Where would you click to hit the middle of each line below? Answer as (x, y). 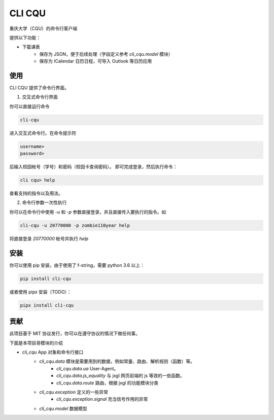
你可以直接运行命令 (29, 106)
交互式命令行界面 (40, 97)
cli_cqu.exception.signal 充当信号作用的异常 (102, 399)
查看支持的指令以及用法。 (36, 193)
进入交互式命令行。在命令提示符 (43, 133)
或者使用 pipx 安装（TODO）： (40, 292)
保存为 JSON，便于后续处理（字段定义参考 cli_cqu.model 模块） (106, 54)
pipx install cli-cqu (47, 305)
